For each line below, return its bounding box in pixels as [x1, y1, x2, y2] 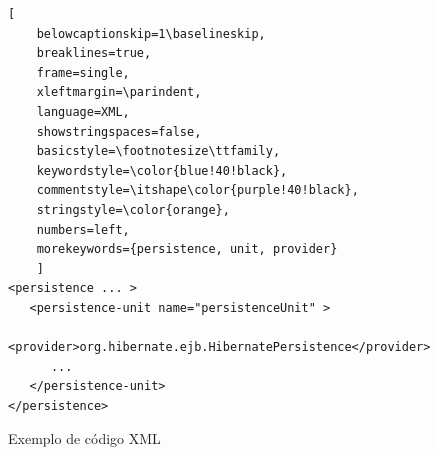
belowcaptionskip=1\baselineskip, [36, 26, 266, 41]
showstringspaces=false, [36, 124, 202, 139]
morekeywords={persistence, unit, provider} [36, 242, 338, 257]
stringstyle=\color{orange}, [36, 202, 230, 217]
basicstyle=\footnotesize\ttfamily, [36, 144, 281, 159]
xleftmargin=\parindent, [36, 85, 202, 100]
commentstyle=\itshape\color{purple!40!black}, [36, 183, 359, 198]
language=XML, [36, 104, 130, 119]
